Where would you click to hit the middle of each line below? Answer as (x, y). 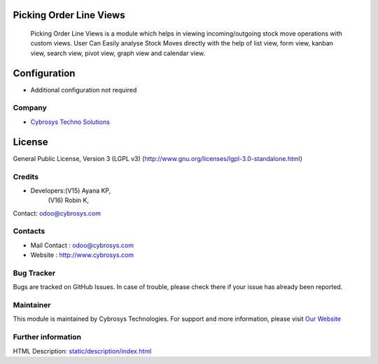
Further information (47, 337)
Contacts (29, 231)
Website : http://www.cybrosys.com (82, 255)
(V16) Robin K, (68, 200)
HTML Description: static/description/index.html (82, 351)
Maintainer (32, 305)
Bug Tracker (34, 273)
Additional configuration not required (84, 90)
